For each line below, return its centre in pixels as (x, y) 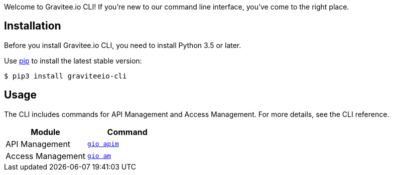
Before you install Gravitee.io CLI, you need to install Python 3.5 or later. (123, 45)
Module (45, 132)
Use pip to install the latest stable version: (73, 60)
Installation (33, 26)
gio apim (103, 144)
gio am (99, 156)
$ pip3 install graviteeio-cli (65, 76)
